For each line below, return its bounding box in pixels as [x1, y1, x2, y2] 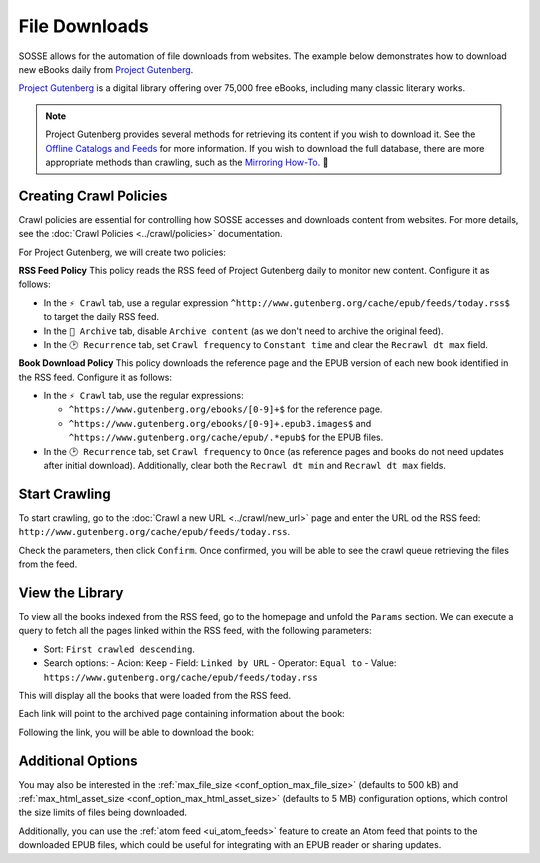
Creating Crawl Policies [18, 187, 168, 204]
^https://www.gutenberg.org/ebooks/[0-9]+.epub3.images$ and [68, 417, 372, 429]
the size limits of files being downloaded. [18, 806, 188, 819]
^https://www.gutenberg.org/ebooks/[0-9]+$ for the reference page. [68, 403, 383, 415]
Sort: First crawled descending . [43, 643, 195, 655]
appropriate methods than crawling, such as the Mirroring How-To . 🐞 [45, 156, 329, 168]
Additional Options [18, 752, 139, 769]
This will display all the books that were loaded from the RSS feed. [18, 689, 292, 701]
